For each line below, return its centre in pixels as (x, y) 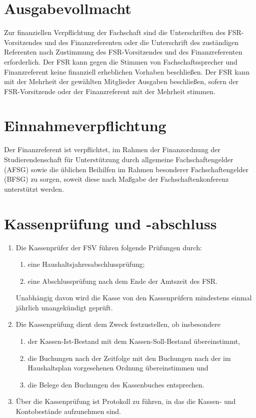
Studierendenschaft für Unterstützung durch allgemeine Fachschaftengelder (119, 159)
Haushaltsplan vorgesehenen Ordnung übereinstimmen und (118, 368)
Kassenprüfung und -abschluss (110, 223)
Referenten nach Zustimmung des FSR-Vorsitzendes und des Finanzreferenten (123, 52)
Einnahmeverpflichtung (85, 125)
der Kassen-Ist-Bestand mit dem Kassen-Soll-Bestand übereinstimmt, (134, 341)
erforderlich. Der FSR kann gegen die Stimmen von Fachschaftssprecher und (121, 61)
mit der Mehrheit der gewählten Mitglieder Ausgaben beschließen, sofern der (121, 81)
